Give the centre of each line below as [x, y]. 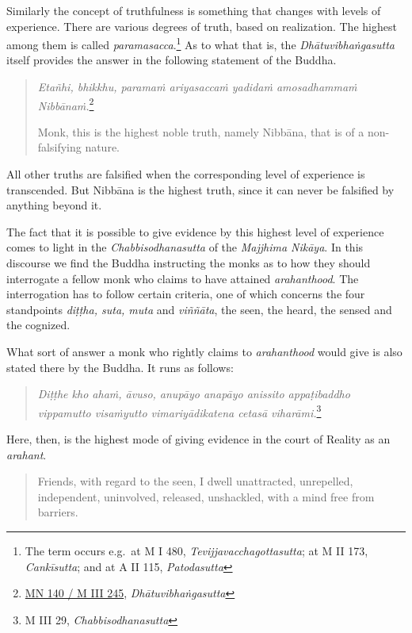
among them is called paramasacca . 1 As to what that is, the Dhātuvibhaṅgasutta [200, 43]
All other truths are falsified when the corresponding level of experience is [186, 174]
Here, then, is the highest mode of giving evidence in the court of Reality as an [198, 439]
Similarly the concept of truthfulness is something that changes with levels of [194, 10]
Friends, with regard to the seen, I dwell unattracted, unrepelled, [195, 481]
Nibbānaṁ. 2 [66, 104]
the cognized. [38, 325]
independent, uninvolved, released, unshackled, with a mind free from [206, 496]
